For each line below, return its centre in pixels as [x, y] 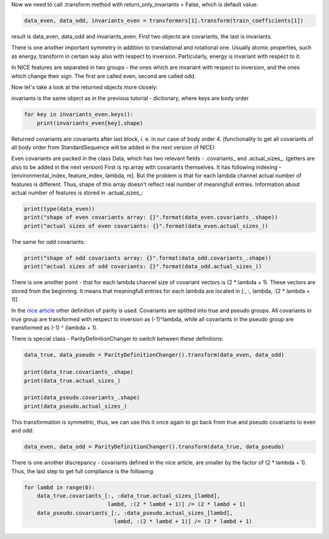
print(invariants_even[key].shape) [90, 123]
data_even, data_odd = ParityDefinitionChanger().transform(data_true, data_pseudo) [154, 447]
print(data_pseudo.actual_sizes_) [76, 406]
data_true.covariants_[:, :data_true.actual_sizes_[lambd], [129, 496]
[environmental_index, [39, 176]
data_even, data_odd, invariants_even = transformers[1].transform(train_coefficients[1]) [164, 20]
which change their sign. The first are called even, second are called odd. [104, 76]
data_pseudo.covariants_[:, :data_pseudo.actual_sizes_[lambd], [135, 513]
